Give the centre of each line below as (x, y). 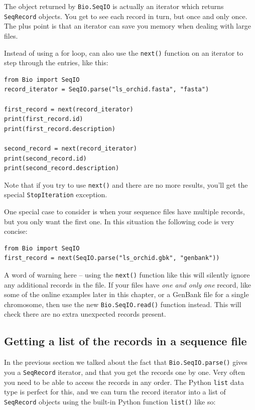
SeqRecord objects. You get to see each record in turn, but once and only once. (126, 16)
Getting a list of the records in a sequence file (125, 341)
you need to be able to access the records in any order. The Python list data (124, 382)
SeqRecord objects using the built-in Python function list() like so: (110, 401)
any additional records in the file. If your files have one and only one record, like (128, 284)
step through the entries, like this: (56, 62)
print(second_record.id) (45, 158)
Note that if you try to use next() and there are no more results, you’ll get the (126, 184)
